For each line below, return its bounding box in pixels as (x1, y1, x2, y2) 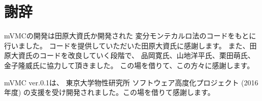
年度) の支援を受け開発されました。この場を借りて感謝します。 (4, 87, 215, 97)
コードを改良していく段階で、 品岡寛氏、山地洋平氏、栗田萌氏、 (39, 50, 255, 61)
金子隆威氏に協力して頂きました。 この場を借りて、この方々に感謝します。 (4, 60, 254, 70)
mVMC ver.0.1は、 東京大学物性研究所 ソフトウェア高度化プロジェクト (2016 (4, 77, 258, 87)
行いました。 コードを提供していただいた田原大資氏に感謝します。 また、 (4, 40, 250, 50)
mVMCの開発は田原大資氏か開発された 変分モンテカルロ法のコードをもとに (4, 30, 256, 41)
